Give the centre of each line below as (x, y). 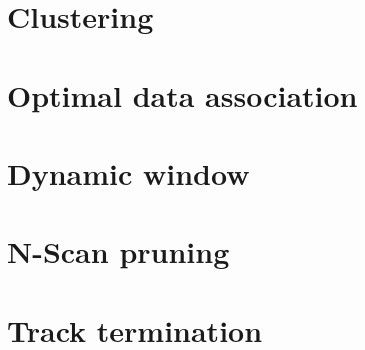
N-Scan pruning (118, 251)
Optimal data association (182, 94)
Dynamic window (128, 172)
